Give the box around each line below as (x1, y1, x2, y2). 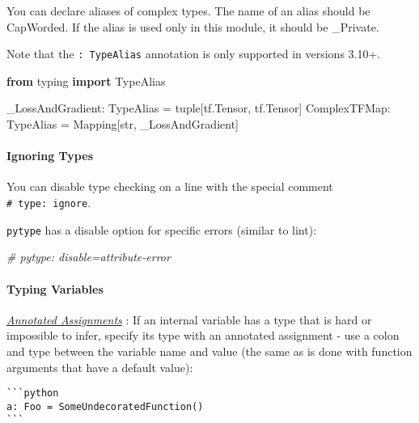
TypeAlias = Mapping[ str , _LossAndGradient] (6, 116, 239, 133)
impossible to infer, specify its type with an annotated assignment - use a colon (6, 327, 400, 344)
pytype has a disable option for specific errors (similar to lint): (6, 221, 317, 238)
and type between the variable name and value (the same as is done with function (6, 342, 413, 359)
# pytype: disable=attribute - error (6, 248, 171, 265)
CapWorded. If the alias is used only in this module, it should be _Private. (6, 18, 379, 35)
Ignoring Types (6, 147, 93, 164)
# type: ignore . (6, 194, 91, 211)
